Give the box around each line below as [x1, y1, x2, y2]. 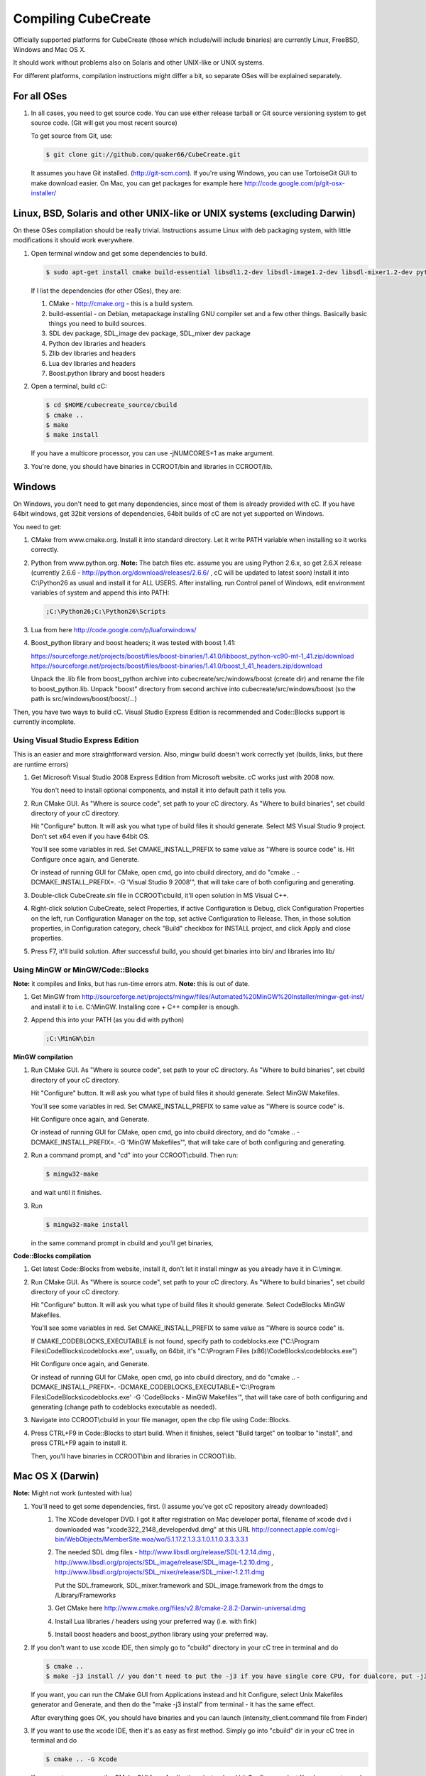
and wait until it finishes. [31, 1188, 102, 1197]
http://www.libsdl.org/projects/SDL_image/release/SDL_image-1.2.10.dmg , [55, 1558, 273, 1566]
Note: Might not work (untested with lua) [13, 1489, 133, 1498]
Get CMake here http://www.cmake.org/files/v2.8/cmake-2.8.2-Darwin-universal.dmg [55, 1604, 306, 1613]
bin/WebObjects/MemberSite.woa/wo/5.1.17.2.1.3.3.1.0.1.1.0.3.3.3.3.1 [55, 1535, 248, 1543]
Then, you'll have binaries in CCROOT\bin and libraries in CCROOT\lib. [31, 1451, 237, 1460]
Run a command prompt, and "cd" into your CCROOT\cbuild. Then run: [31, 1151, 239, 1159]
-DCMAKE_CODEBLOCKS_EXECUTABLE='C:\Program [117, 1382, 275, 1392]
